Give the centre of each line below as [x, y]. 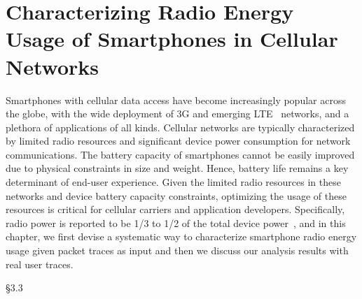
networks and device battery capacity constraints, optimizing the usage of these [176, 195]
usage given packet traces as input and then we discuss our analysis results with [177, 250]
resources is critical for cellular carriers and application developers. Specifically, [175, 209]
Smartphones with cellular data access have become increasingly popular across [176, 100]
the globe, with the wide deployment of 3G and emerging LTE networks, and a [177, 114]
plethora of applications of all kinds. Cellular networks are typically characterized [180, 127]
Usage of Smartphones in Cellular [172, 39]
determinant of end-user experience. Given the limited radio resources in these [173, 182]
